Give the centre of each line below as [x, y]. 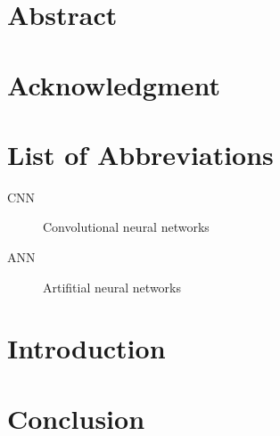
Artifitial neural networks [112, 287]
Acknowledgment [114, 84]
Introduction [86, 348]
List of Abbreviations [140, 154]
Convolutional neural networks [126, 227]
